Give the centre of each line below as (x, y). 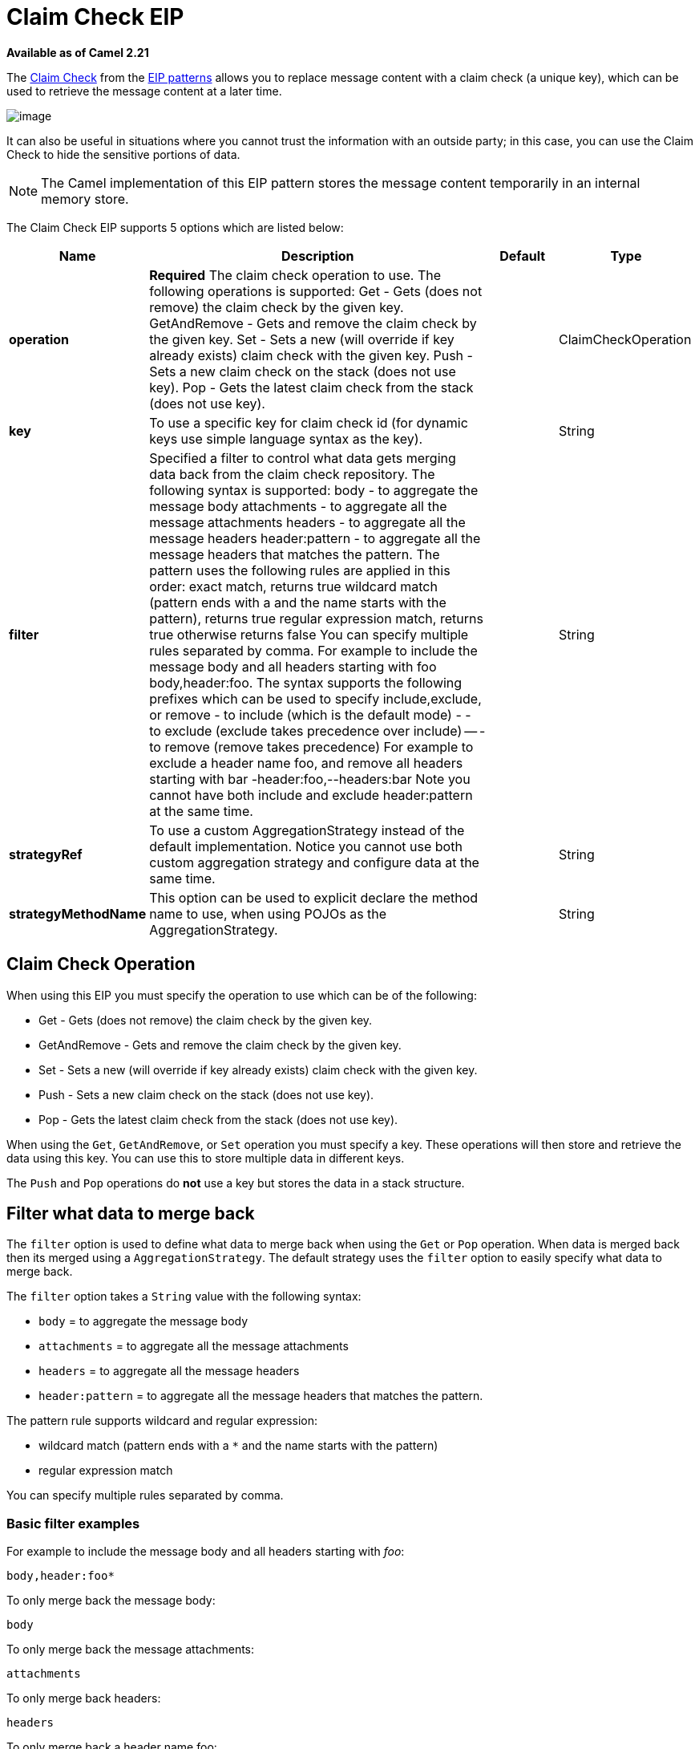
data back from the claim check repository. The (292, 474)
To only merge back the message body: (111, 1601)
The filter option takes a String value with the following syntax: (184, 1297)
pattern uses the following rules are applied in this (300, 570)
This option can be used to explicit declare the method (314, 897)
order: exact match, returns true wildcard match (293, 586)
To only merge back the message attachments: (131, 1650)
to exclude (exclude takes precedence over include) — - (317, 730)
